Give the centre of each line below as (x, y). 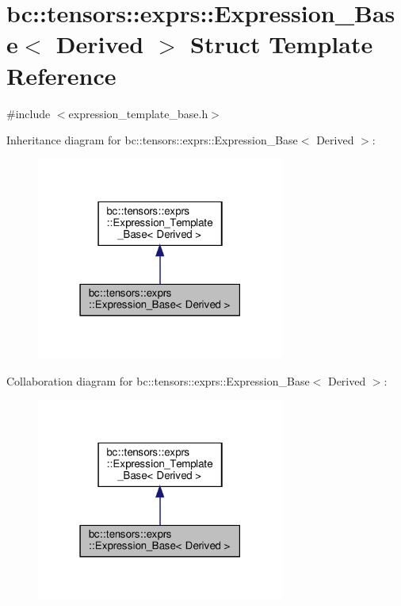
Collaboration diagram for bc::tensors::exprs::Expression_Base (158, 381)
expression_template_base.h (138, 113)
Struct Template (282, 44)
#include (29, 113)
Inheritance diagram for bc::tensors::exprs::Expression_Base (152, 140)
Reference (61, 75)
